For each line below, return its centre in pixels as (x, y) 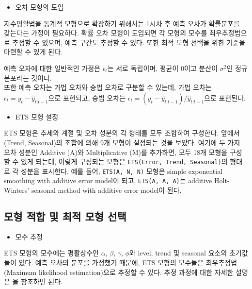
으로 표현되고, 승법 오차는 (87, 97)
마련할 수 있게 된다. (33, 52)
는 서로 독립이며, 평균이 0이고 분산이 (163, 68)
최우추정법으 (228, 33)
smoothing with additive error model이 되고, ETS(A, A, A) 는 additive (108, 180)
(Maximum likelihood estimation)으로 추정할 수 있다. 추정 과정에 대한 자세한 (119, 272)
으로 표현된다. (225, 97)
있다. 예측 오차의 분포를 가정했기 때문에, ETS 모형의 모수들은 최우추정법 (128, 263)
